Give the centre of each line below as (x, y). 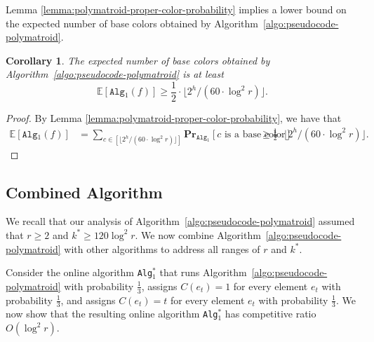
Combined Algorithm (84, 192)
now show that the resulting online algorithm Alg (112, 314)
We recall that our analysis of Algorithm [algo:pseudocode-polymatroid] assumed (180, 221)
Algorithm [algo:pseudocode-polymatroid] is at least (115, 74)
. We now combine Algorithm (198, 234)
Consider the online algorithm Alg (79, 272)
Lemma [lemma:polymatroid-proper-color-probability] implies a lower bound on (176, 9)
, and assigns (88, 300)
